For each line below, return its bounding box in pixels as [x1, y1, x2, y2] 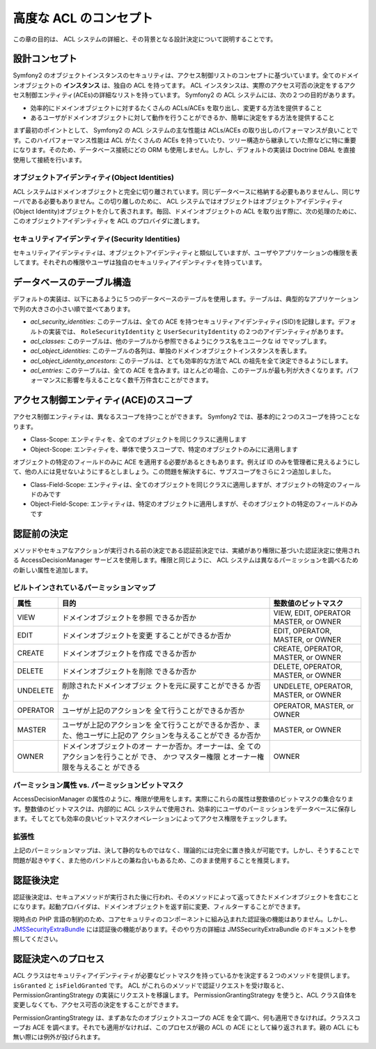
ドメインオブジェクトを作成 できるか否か [61, 649, 196, 658]
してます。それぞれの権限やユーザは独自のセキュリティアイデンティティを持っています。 [13, 258, 266, 266]
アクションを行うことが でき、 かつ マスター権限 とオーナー [61, 752, 258, 762]
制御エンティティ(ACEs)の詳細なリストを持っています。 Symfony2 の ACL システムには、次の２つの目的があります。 [24, 91, 359, 99]
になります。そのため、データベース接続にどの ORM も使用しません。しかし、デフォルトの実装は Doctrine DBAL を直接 [13, 146, 356, 154]
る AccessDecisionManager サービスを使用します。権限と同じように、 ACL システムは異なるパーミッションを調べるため [13, 556, 359, 564]
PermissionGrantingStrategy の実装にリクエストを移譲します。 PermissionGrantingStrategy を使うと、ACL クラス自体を [13, 990, 357, 999]
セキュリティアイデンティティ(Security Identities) [13, 234, 180, 243]
